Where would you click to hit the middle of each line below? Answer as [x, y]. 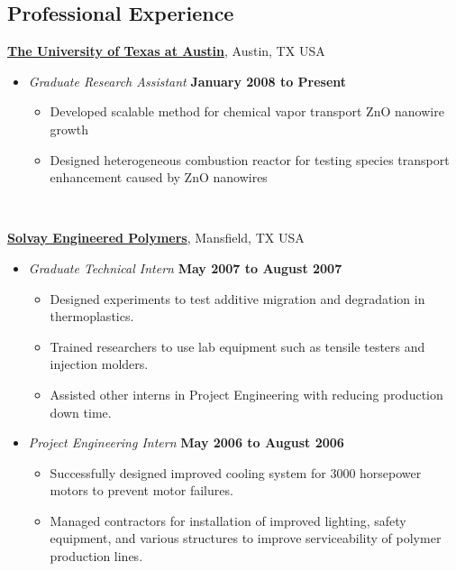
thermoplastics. [92, 316]
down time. [81, 412]
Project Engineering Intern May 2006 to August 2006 [186, 442]
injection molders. [99, 364]
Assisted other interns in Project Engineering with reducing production [246, 394]
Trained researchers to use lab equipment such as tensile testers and [237, 346]
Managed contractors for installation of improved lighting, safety [228, 520]
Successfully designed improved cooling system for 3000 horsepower [236, 472]
